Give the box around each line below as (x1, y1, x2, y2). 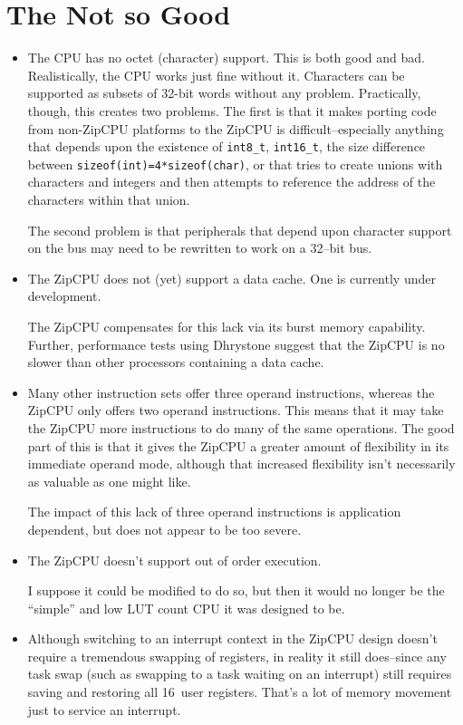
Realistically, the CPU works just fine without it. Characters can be (27, 65, 405, 84)
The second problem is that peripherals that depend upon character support (27, 220, 452, 239)
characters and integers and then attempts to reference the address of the (27, 172, 436, 191)
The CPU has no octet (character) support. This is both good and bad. (27, 48, 425, 67)
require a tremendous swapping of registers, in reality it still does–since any (27, 646, 447, 665)
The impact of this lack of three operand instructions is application (27, 502, 401, 521)
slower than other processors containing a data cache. (27, 353, 324, 372)
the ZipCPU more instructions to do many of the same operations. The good (27, 418, 455, 437)
